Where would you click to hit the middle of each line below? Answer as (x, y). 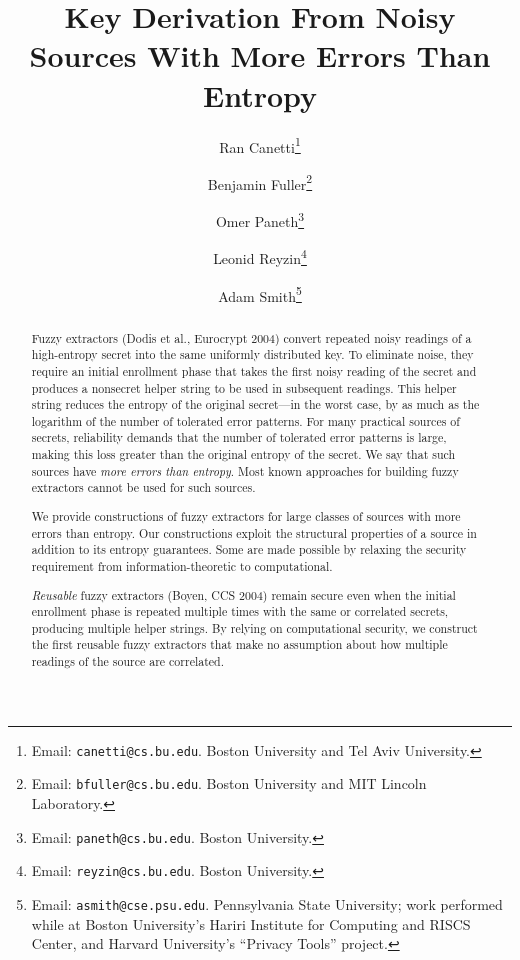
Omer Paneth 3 (260, 219)
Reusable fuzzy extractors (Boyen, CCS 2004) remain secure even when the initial (243, 594)
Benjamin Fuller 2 (260, 182)
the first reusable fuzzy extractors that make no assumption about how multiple (239, 644)
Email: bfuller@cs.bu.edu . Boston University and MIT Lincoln (229, 783)
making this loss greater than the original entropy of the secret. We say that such (243, 454)
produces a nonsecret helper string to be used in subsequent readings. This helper (244, 387)
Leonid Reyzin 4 (260, 256)
